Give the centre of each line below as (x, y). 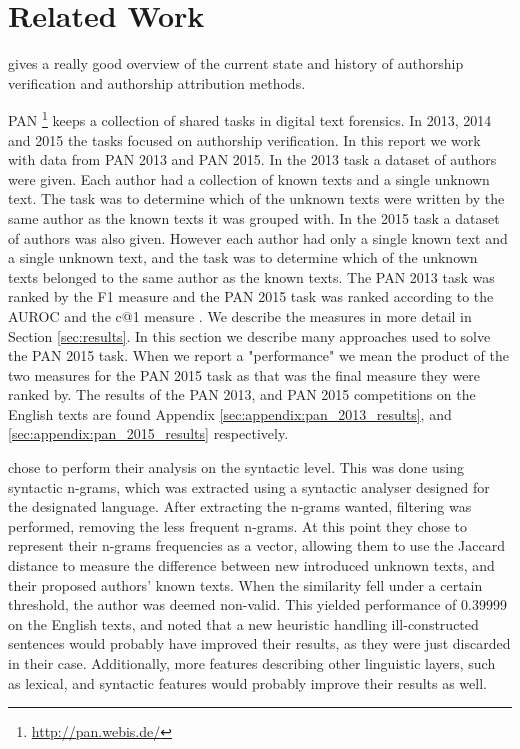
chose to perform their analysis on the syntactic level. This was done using (236, 467)
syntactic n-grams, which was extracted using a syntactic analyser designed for (249, 486)
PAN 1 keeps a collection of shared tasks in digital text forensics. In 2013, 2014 (250, 118)
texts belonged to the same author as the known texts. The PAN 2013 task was (251, 276)
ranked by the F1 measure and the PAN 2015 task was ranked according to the (251, 296)
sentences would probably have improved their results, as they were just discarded (259, 643)
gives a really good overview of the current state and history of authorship (236, 63)
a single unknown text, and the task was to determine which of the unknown (243, 257)
